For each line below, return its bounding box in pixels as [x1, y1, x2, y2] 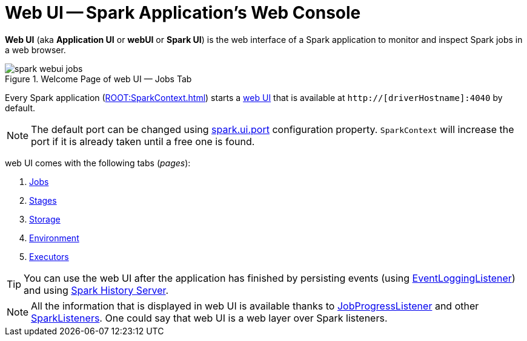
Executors [29, 251, 69, 262]
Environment [29, 232, 79, 243]
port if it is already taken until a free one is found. [31, 135, 255, 148]
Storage [29, 213, 61, 224]
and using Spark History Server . [24, 284, 169, 296]
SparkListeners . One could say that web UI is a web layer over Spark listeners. [31, 311, 388, 324]
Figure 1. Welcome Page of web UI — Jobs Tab [5, 73, 192, 84]
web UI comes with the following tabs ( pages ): [5, 157, 191, 168]
